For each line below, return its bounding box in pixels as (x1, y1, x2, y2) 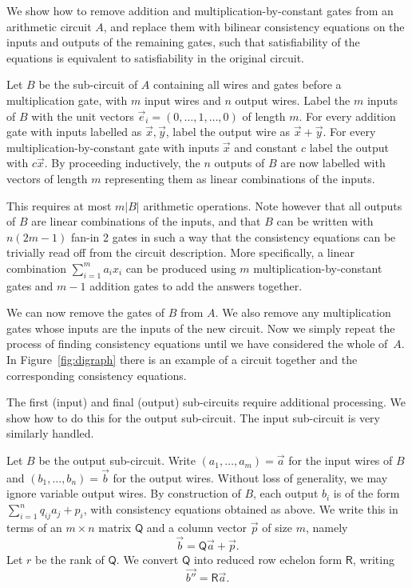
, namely (305, 518, 348, 535)
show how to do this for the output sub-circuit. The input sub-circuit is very (6, 409, 381, 426)
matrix (98, 518, 132, 535)
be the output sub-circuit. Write (38, 452, 196, 469)
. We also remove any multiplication (215, 304, 391, 321)
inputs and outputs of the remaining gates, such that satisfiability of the (6, 34, 360, 50)
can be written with (276, 213, 374, 230)
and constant (234, 138, 298, 155)
